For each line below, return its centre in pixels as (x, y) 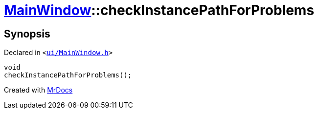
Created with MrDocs (38, 90)
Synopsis (27, 34)
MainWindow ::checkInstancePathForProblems (159, 10)
